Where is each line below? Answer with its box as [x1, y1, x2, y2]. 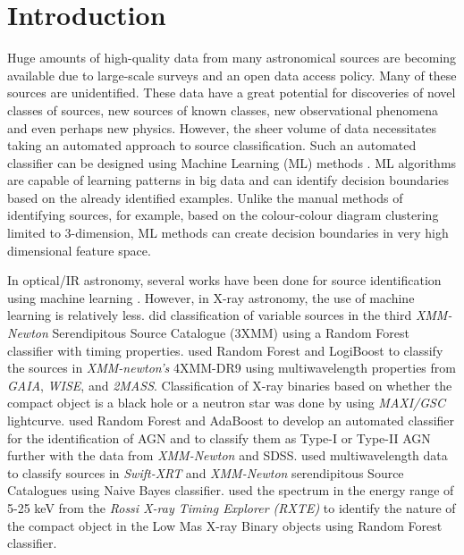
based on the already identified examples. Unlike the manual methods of [7, 188, 403, 206]
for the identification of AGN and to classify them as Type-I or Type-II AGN [7, 428, 431, 447]
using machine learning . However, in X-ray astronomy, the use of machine [7, 288, 415, 307]
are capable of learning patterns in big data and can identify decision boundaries [7, 171, 449, 189]
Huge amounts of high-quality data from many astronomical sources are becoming [7, 48, 457, 67]
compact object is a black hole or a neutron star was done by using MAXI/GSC [7, 393, 445, 412]
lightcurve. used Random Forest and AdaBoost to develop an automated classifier [7, 411, 455, 429]
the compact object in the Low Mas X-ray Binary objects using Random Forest [7, 516, 443, 534]
